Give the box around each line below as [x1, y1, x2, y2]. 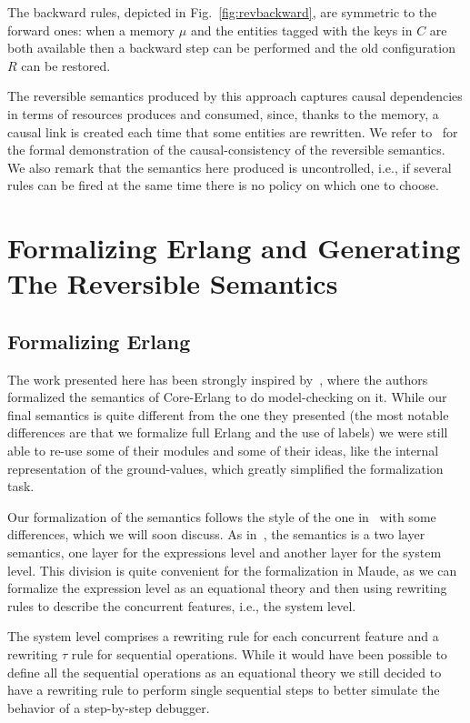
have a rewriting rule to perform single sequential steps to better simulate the [7, 680, 440, 699]
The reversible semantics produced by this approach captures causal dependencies [7, 86, 463, 105]
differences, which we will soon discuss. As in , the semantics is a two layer [7, 525, 425, 544]
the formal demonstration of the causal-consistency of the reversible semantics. [7, 140, 445, 159]
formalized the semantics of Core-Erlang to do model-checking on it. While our [7, 387, 447, 407]
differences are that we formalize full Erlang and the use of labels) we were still [7, 423, 448, 442]
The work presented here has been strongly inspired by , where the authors [7, 369, 428, 388]
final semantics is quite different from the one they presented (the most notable [7, 405, 449, 424]
